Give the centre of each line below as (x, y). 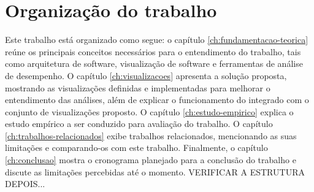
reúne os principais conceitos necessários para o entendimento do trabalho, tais (153, 51)
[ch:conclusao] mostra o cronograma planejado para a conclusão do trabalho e (151, 160)
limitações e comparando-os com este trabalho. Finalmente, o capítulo (136, 148)
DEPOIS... (25, 184)
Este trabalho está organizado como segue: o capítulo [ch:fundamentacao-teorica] (157, 40)
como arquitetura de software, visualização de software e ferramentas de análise (154, 63)
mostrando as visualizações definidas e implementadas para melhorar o (138, 87)
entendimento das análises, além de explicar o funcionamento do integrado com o (157, 100)
